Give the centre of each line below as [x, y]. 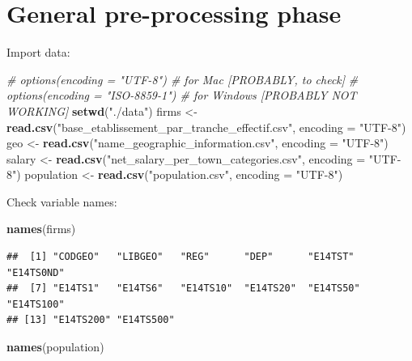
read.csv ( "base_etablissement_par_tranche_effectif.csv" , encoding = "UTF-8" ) [206, 127]
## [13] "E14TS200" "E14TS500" [91, 320]
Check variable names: [62, 201]
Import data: [38, 52]
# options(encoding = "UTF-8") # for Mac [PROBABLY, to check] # [183, 79]
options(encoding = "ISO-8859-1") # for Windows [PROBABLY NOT [182, 95]
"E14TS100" [36, 304]
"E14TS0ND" [36, 272]
